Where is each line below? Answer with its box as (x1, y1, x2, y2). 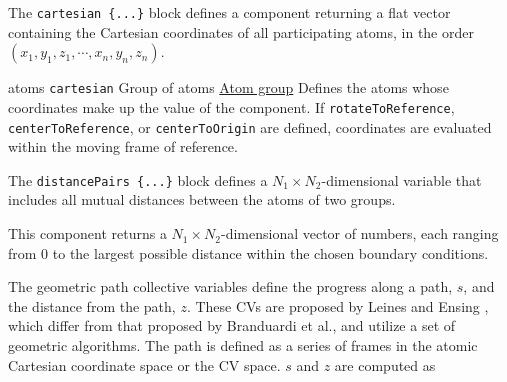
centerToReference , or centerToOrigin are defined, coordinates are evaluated (8, 116, 492, 137)
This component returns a (8, 223, 167, 244)
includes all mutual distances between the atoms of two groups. (8, 189, 396, 210)
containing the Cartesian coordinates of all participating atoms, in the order (8, 21, 474, 42)
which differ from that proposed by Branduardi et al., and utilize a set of (8, 315, 456, 336)
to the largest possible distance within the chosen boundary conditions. (52, 242, 489, 263)
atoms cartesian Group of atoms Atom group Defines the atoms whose (8, 77, 449, 98)
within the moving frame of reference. (8, 136, 238, 157)
